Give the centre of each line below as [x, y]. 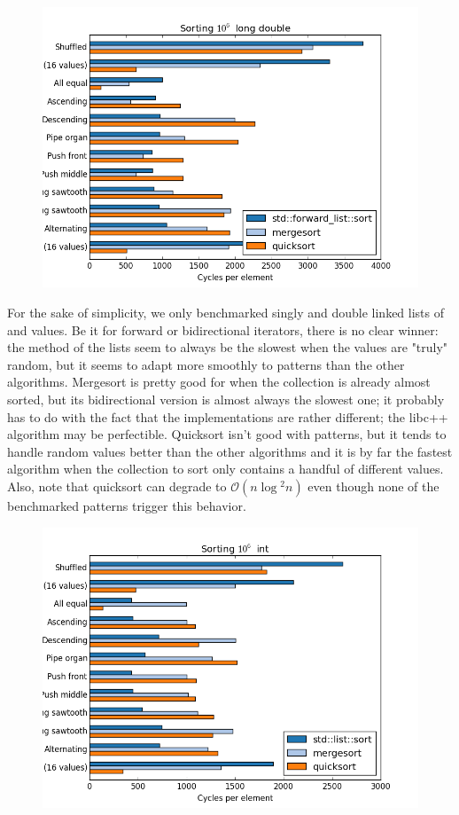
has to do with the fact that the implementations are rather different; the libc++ [228, 416]
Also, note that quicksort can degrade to [117, 486]
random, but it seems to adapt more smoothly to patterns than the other [206, 364]
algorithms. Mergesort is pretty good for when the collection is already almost [219, 382]
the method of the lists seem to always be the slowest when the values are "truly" [228, 347]
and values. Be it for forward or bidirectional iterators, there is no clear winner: [223, 329]
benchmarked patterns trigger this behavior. [127, 505]
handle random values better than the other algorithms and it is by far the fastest [230, 451]
